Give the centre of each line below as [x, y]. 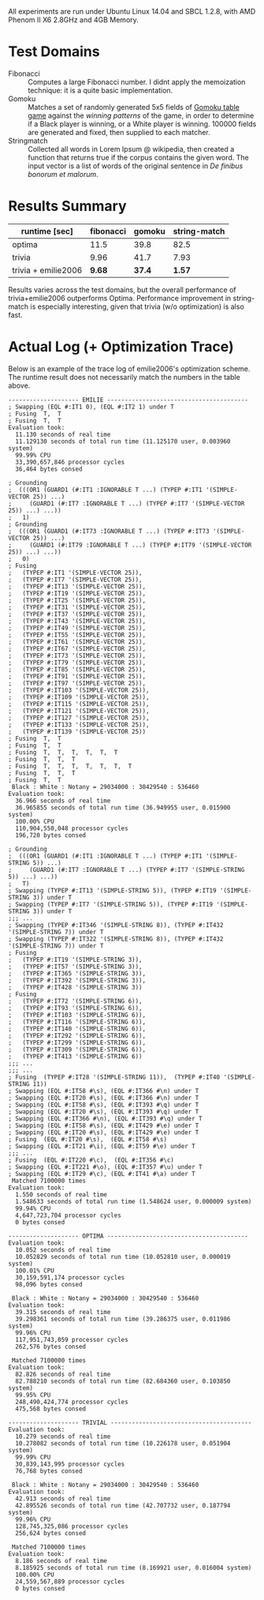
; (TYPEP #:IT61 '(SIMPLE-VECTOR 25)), [77, 642]
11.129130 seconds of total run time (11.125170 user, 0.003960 [123, 441]
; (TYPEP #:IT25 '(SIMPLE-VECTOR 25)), [77, 600]
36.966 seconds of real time [63, 801]
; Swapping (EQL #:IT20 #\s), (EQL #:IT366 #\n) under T [104, 1098]
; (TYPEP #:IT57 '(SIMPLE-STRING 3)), [76, 967]
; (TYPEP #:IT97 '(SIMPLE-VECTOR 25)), [77, 683]
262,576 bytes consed [51, 1346]
